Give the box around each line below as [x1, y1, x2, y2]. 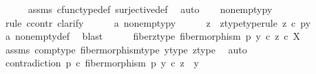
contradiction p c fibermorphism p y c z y [5, 56, 200, 70]
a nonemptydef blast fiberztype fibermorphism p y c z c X [5, 29, 301, 43]
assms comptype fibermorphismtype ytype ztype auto [5, 42, 247, 56]
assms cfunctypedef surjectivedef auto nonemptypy [28, 2, 273, 16]
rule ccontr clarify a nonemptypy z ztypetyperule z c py [5, 15, 311, 29]
